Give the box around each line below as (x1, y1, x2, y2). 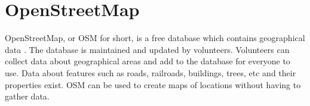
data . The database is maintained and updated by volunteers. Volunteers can (5, 43, 290, 55)
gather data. (5, 90, 50, 102)
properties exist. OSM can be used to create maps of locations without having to (5, 78, 301, 91)
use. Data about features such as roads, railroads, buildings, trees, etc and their (5, 66, 296, 79)
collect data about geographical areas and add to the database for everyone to (5, 55, 290, 67)
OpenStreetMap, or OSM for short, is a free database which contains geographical (5, 32, 305, 44)
